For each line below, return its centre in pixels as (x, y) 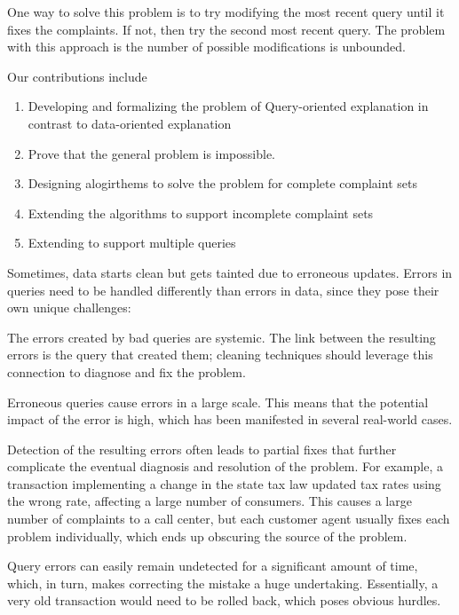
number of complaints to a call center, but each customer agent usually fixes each (229, 519)
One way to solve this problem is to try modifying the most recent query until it (226, 12)
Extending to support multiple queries (132, 243)
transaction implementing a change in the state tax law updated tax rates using (224, 483)
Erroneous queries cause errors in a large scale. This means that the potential (218, 402)
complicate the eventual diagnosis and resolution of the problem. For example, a (225, 466)
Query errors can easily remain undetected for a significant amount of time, (213, 566)
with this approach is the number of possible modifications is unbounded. (206, 47)
